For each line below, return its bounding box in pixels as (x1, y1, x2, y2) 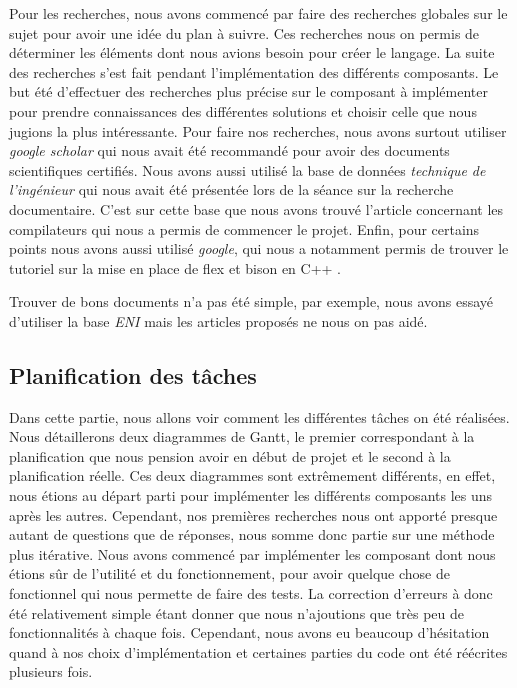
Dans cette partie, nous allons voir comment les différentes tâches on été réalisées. (9, 406, 510, 427)
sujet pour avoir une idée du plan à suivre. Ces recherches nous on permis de (9, 22, 480, 43)
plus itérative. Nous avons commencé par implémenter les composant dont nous (9, 543, 496, 564)
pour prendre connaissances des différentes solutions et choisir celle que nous (9, 100, 477, 121)
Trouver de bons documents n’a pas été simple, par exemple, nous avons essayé (9, 291, 494, 312)
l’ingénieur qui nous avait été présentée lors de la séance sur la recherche (9, 179, 454, 200)
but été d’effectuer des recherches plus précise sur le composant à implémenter (9, 81, 488, 102)
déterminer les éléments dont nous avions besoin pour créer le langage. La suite (9, 42, 495, 63)
